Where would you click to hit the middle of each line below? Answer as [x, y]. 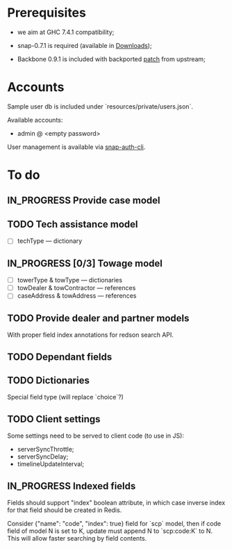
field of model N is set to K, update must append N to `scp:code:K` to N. [110, 531]
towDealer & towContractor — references [76, 288]
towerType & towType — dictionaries [70, 280]
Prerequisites [47, 13]
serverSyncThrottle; [45, 449]
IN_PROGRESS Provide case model [84, 201]
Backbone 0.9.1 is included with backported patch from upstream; [111, 59]
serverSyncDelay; [43, 456]
